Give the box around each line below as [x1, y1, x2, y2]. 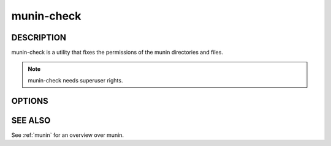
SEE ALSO [11, 115, 51, 125]
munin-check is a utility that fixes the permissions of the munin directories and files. [11, 49, 224, 56]
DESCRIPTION [11, 32, 67, 43]
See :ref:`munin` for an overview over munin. [11, 131, 124, 139]
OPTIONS [11, 95, 48, 106]
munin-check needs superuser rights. [28, 76, 123, 84]
